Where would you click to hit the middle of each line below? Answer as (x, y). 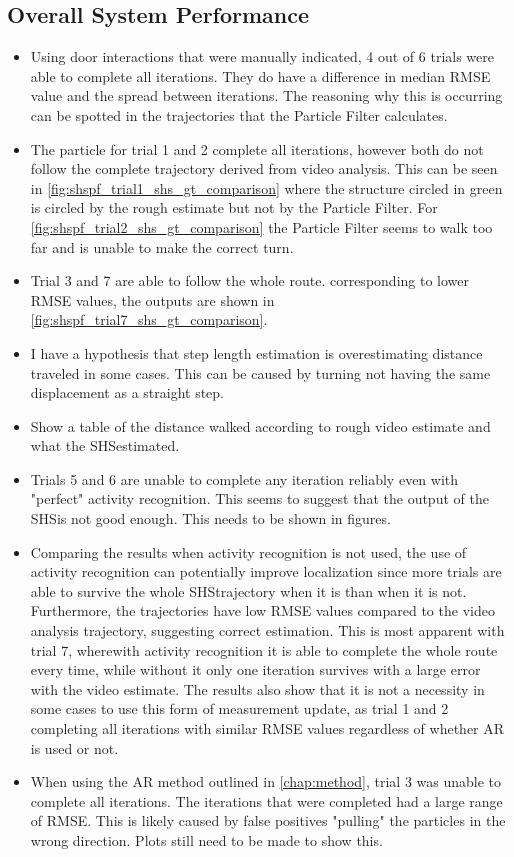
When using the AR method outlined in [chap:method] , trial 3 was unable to (266, 781)
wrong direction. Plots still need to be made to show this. (206, 839)
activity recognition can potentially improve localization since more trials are (266, 571)
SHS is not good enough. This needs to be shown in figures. (210, 518)
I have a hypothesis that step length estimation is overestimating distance (256, 352)
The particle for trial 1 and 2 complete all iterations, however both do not (257, 148)
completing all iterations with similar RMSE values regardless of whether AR (267, 728)
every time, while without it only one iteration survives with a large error (255, 669)
